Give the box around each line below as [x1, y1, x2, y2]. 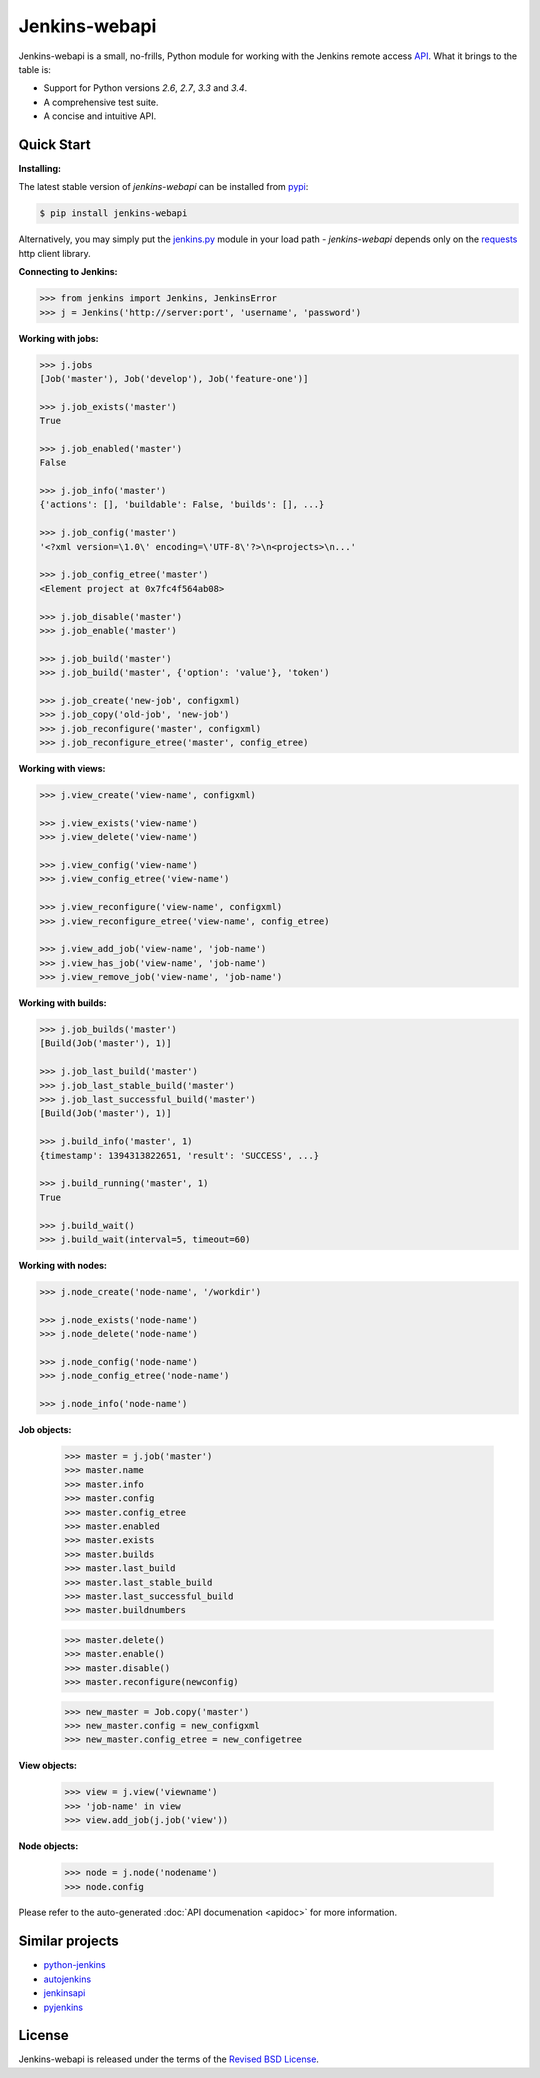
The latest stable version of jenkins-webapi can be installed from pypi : [18, 181, 309, 193]
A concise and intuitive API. [43, 110, 157, 122]
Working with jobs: [18, 332, 99, 344]
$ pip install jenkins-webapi [39, 208, 188, 219]
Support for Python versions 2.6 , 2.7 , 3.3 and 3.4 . [43, 82, 248, 94]
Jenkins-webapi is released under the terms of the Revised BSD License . [18, 2053, 320, 2065]
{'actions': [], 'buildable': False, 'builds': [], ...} [39, 499, 325, 510]
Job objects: [18, 1424, 72, 1435]
